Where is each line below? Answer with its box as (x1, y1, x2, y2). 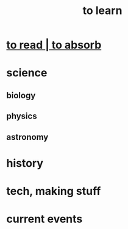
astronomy (6, 132, 49, 142)
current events (6, 212, 83, 226)
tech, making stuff (6, 184, 101, 198)
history (6, 156, 44, 170)
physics (6, 111, 38, 122)
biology (6, 90, 36, 101)
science (6, 66, 48, 80)
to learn (82, 4, 123, 18)
